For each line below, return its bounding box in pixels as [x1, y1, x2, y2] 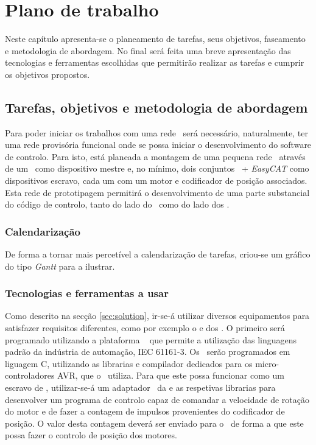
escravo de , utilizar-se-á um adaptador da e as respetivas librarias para [5, 381, 276, 394]
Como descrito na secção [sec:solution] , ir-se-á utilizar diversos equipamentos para [5, 309, 310, 322]
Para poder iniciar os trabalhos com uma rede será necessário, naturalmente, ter [5, 126, 308, 139]
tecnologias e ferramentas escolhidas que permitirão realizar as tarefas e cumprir [5, 56, 304, 69]
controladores [5, 369, 55, 382]
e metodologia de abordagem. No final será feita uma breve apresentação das [5, 44, 291, 57]
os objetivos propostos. [5, 68, 90, 80]
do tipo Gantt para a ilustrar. [5, 259, 115, 272]
